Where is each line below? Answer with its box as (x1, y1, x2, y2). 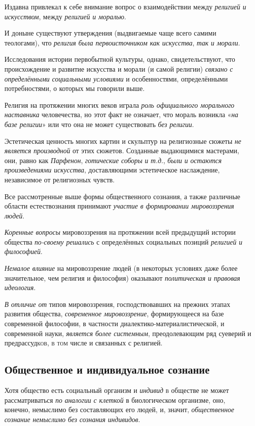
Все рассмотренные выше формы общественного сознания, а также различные (4, 191, 241, 201)
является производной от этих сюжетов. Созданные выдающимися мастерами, (4, 145, 239, 156)
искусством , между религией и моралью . (4, 11, 126, 21)
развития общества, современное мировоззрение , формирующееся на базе (4, 308, 224, 319)
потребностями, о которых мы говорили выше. (4, 83, 145, 93)
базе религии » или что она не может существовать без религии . (4, 119, 194, 129)
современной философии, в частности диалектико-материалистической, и (4, 318, 224, 329)
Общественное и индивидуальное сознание (4, 362, 210, 377)
